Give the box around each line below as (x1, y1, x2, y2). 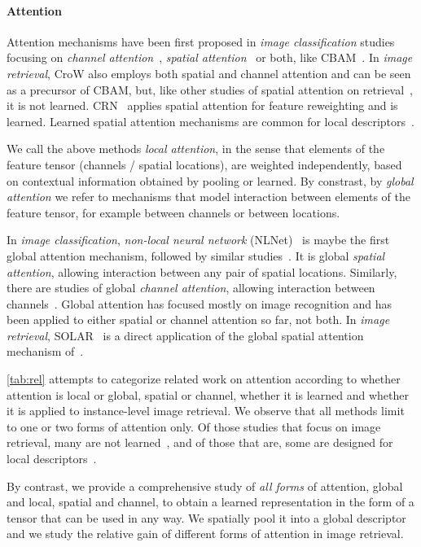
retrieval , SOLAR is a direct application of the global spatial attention (7, 326, 364, 344)
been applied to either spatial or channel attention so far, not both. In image (7, 311, 390, 328)
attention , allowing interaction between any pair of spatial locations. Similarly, (7, 263, 397, 280)
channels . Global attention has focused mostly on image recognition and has (7, 295, 392, 312)
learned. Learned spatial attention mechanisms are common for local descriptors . (7, 112, 414, 129)
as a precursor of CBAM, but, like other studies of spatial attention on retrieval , (7, 81, 414, 98)
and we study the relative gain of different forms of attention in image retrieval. (7, 525, 404, 542)
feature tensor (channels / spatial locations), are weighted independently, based (7, 155, 402, 173)
